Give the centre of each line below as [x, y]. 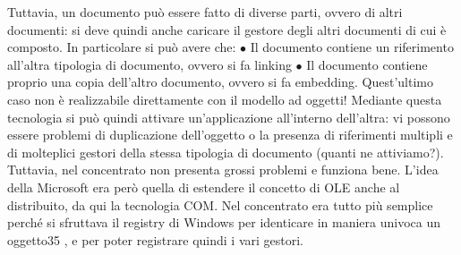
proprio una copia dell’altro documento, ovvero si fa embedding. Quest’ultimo [220, 82]
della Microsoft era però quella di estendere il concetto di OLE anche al [204, 187]
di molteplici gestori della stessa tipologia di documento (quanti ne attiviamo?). [226, 152]
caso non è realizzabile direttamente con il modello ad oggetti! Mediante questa [225, 99]
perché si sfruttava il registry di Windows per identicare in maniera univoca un [224, 222]
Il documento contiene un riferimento [352, 47]
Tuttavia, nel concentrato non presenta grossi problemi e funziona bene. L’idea [223, 170]
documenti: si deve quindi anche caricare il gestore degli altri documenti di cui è [227, 29]
